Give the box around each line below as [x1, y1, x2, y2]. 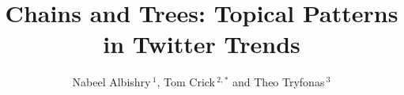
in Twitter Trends [103, 28, 300, 60]
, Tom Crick [157, 74, 216, 90]
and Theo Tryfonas [232, 74, 325, 90]
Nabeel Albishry [72, 74, 151, 90]
